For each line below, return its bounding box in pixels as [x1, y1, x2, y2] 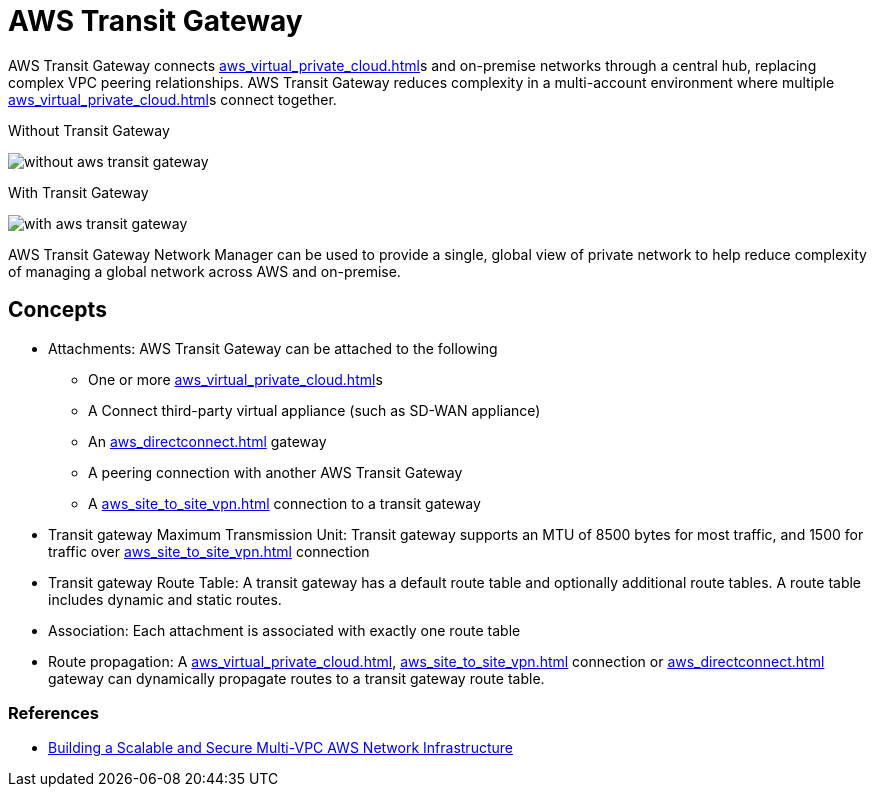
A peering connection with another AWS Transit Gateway [88, 463, 463, 481]
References [8, 702, 99, 723]
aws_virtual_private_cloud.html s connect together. [8, 90, 337, 108]
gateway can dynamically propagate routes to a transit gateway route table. [48, 669, 545, 687]
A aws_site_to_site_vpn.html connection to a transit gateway [88, 494, 481, 512]
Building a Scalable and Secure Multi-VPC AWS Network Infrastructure [48, 739, 513, 757]
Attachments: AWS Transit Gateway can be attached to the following [48, 339, 498, 357]
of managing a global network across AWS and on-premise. [8, 262, 401, 280]
